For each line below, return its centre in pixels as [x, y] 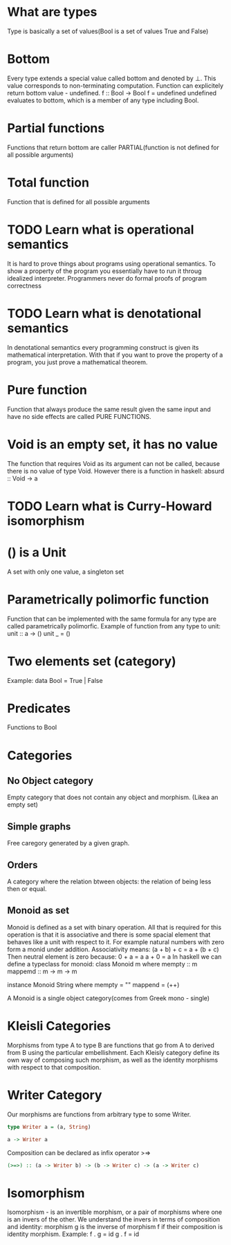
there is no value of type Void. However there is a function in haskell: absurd [116, 471]
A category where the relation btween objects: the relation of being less [109, 881]
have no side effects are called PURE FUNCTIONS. [79, 416]
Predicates [39, 708]
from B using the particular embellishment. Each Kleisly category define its [113, 1052]
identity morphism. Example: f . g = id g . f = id [73, 1234]
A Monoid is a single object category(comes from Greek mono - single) [108, 998]
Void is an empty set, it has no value [112, 444]
